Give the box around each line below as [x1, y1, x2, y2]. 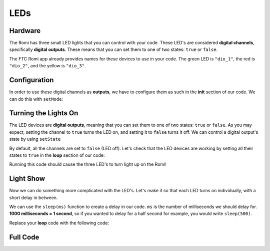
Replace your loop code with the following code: [9, 220, 109, 226]
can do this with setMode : [9, 96, 63, 102]
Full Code [9, 233, 39, 242]
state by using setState [9, 136, 61, 142]
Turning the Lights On [9, 109, 78, 117]
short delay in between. [9, 195, 58, 201]
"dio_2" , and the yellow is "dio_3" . [9, 63, 86, 69]
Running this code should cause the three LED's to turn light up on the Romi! [9, 161, 167, 167]
